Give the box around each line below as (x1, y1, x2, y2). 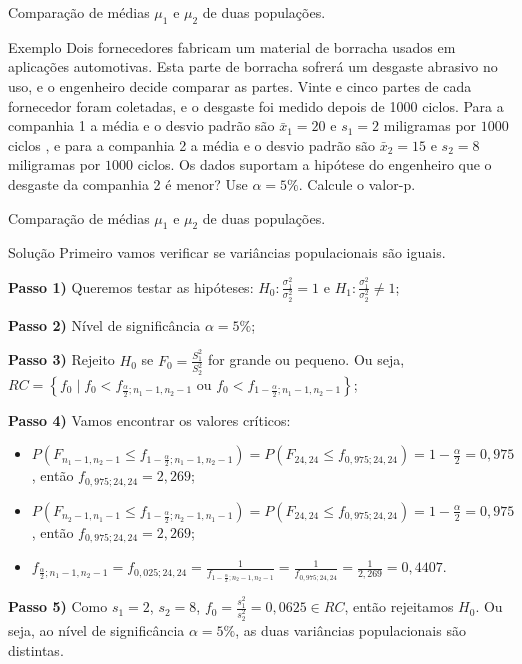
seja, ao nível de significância (8, 619, 185, 640)
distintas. (8, 639, 64, 660)
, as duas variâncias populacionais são (235, 619, 466, 640)
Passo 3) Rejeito (8, 349, 115, 370)
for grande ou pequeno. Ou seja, (207, 349, 405, 370)
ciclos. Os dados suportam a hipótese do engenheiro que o (137, 154, 492, 175)
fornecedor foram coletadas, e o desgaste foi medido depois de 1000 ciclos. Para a (8, 95, 504, 116)
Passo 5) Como (8, 596, 108, 617)
